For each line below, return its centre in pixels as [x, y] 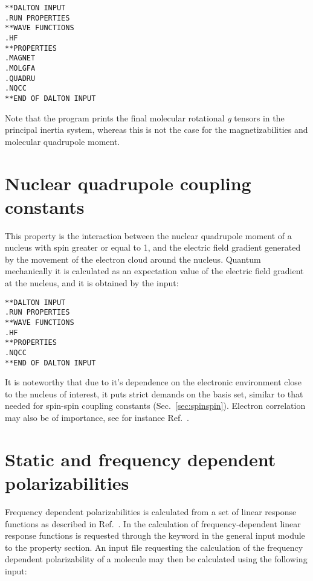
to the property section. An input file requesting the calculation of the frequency [154, 547]
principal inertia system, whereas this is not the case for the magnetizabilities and [156, 130]
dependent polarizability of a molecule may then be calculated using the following [156, 559]
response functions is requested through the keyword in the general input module [155, 535]
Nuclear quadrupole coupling [128, 183]
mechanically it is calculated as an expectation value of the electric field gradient [154, 271]
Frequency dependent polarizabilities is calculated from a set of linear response [151, 511]
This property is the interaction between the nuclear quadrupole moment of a [148, 235]
